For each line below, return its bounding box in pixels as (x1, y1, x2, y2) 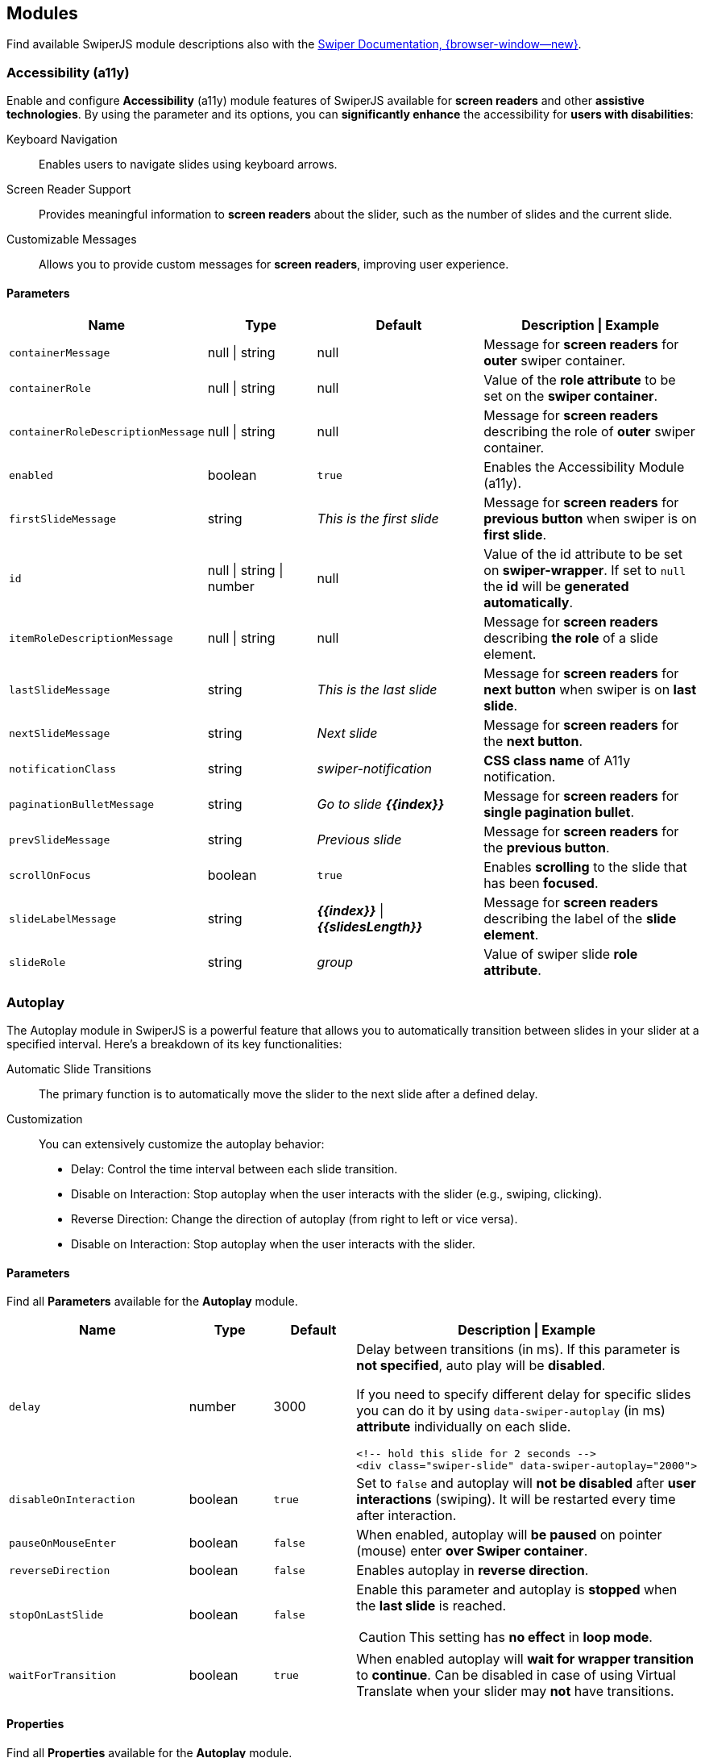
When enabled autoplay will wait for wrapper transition (356, 1651, 694, 1668)
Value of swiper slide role (483, 946, 638, 963)
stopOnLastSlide (9, 1608, 104, 1621)
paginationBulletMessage (9, 798, 155, 810)
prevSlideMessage (9, 833, 110, 846)
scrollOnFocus (9, 869, 91, 881)
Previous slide (317, 831, 402, 848)
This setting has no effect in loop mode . (408, 1629, 653, 1646)
